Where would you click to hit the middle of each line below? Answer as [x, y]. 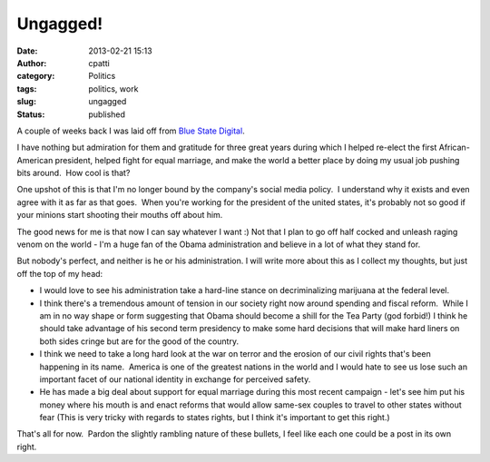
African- [455, 147]
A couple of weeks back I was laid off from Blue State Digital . [131, 131]
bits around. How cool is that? [73, 173]
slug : [26, 102]
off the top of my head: [60, 273]
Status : [31, 114]
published [107, 114]
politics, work [113, 88]
